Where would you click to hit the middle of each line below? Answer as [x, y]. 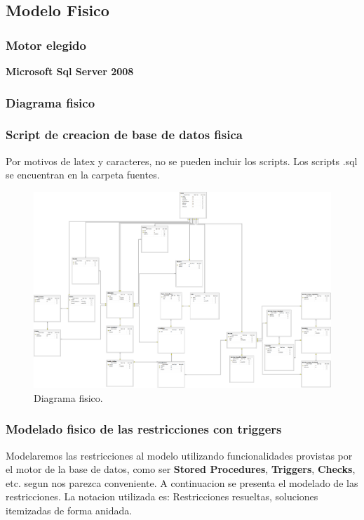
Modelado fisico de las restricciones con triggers [144, 429]
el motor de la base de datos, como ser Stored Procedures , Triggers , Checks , [181, 469]
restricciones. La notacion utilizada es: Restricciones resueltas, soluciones [162, 496]
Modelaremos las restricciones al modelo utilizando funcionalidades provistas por [179, 455]
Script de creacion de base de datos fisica [124, 135]
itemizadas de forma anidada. [69, 510]
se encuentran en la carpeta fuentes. [83, 175]
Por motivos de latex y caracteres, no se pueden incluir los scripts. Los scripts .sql [182, 161]
